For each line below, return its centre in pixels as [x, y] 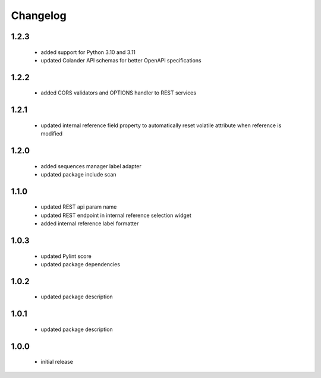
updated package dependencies [80, 264]
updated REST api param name [79, 207]
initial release [57, 362]
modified [51, 134]
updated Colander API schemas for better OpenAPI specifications [121, 60]
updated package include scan [78, 174]
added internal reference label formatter [90, 223]
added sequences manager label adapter [91, 166]
